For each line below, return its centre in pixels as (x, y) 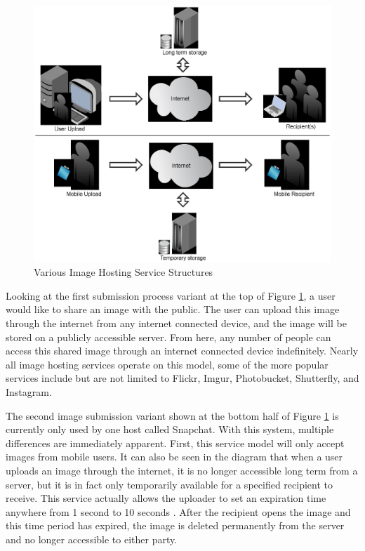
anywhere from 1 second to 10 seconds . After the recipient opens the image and (178, 511)
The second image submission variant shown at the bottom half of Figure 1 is (172, 415)
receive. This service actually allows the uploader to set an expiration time (166, 498)
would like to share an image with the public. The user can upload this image (173, 309)
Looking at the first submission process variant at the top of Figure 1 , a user (171, 295)
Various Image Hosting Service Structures (124, 272)
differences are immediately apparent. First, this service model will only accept (175, 443)
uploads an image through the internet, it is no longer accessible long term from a (182, 470)
